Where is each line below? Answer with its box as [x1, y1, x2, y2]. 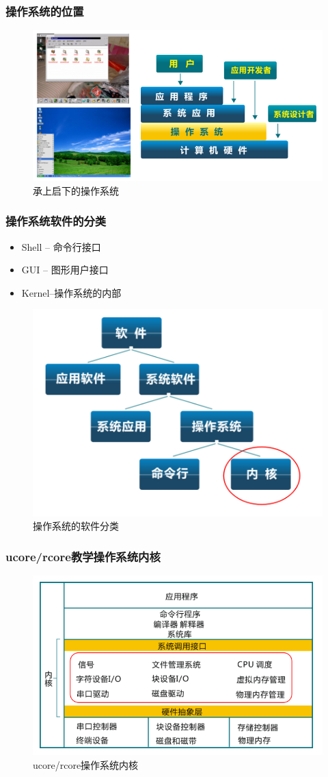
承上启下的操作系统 [33, 183, 119, 197]
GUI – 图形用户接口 [21, 262, 109, 277]
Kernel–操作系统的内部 [21, 285, 122, 299]
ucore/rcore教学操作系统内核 [5, 547, 161, 565]
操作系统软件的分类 [5, 212, 107, 230]
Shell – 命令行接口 [21, 239, 101, 254]
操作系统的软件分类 [33, 519, 119, 533]
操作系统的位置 [5, 2, 84, 19]
